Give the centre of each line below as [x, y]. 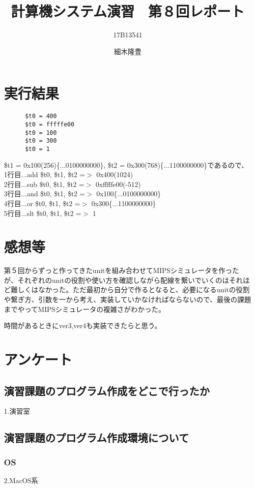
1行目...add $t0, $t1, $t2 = [44, 174]
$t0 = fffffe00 [50, 124]
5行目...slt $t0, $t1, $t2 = [43, 213]
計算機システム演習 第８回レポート [128, 11]
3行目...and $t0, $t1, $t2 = [44, 194]
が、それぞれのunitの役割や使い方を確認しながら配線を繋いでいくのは [117, 280]
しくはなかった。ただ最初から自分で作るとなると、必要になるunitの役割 [133, 290]
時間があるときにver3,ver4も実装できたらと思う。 [83, 325]
